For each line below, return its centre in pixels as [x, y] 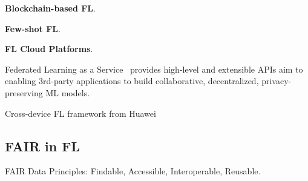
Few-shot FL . [33, 28]
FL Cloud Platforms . [49, 49]
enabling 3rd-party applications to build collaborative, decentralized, [132, 81]
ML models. [68, 92]
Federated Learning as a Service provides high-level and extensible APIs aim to [154, 69]
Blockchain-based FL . [50, 8]
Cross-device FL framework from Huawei [80, 113]
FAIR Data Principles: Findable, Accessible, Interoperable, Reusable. [133, 171]
